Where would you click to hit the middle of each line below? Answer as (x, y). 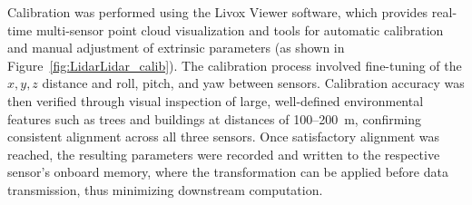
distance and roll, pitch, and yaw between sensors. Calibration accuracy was (253, 83)
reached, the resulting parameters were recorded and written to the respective (224, 154)
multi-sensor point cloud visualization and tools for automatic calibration (240, 29)
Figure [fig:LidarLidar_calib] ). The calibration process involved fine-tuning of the (235, 65)
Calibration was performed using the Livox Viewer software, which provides (218, 12)
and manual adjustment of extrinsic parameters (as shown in (176, 48)
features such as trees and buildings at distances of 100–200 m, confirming (215, 118)
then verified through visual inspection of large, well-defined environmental (216, 100)
